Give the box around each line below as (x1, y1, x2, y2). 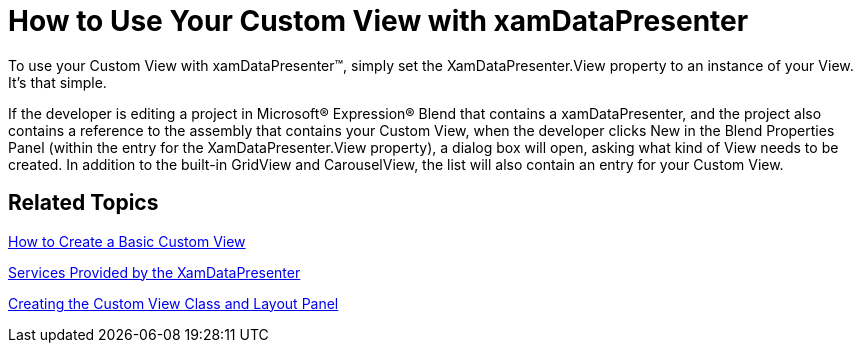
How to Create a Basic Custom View (8, 232, 246, 250)
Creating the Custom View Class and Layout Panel (8, 294, 339, 312)
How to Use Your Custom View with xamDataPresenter (8, 4, 749, 38)
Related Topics (8, 190, 159, 216)
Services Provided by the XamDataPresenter (8, 263, 301, 281)
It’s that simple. (8, 73, 107, 91)
